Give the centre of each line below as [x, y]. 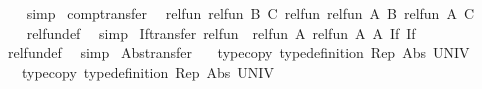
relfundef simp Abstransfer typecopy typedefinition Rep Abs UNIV [238, 52]
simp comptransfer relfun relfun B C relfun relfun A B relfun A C [250, 13]
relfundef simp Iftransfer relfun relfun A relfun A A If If [221, 32]
